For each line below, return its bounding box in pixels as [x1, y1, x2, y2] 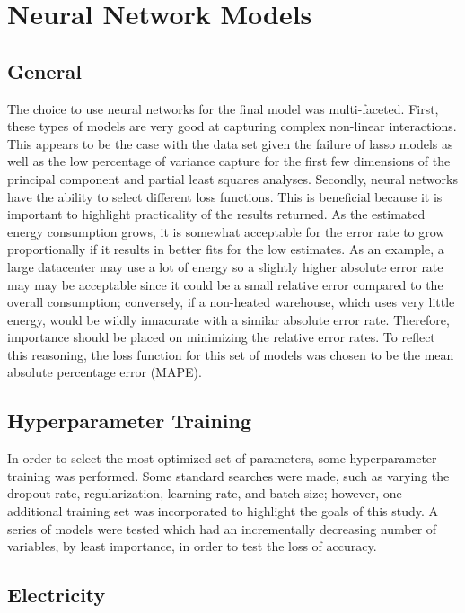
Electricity [7, 581, 106, 609]
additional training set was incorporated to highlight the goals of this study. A [7, 502, 439, 521]
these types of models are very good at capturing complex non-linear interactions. [7, 117, 457, 136]
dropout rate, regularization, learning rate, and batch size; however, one [7, 484, 402, 503]
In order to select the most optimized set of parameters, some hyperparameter [7, 449, 437, 468]
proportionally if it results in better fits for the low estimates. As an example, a [7, 240, 444, 258]
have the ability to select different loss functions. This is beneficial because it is [7, 187, 443, 206]
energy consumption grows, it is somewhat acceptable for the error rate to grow [7, 222, 445, 241]
